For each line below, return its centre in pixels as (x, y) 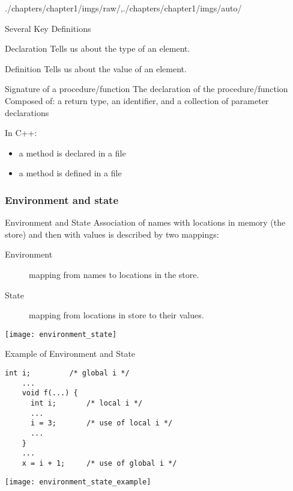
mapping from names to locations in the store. (114, 274)
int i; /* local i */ (86, 403)
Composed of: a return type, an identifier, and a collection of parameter (137, 100)
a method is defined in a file (70, 173)
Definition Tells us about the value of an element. (96, 68)
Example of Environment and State (70, 354)
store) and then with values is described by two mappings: (112, 234)
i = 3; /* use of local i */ (101, 423)
